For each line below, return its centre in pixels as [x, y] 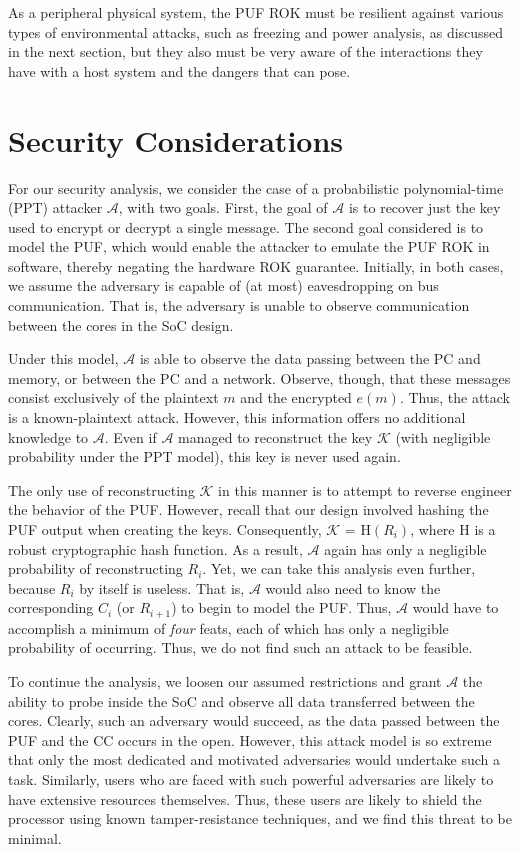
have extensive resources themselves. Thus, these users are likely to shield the [245, 798]
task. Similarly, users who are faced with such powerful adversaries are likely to [251, 778]
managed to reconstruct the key [275, 436]
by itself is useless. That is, [162, 587]
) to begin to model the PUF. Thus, [281, 607]
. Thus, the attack [454, 397]
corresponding [51, 607]
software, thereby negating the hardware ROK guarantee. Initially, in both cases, [256, 265]
